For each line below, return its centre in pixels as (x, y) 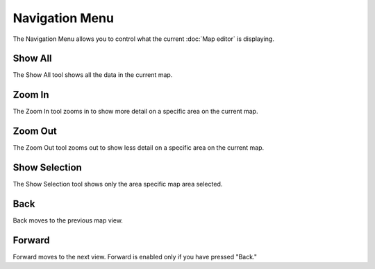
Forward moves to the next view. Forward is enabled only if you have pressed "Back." (135, 257)
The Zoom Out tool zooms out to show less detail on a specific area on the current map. (139, 148)
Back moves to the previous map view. (68, 220)
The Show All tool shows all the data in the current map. (93, 75)
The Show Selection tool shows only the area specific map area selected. (118, 184)
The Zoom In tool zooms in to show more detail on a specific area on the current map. (135, 112)
